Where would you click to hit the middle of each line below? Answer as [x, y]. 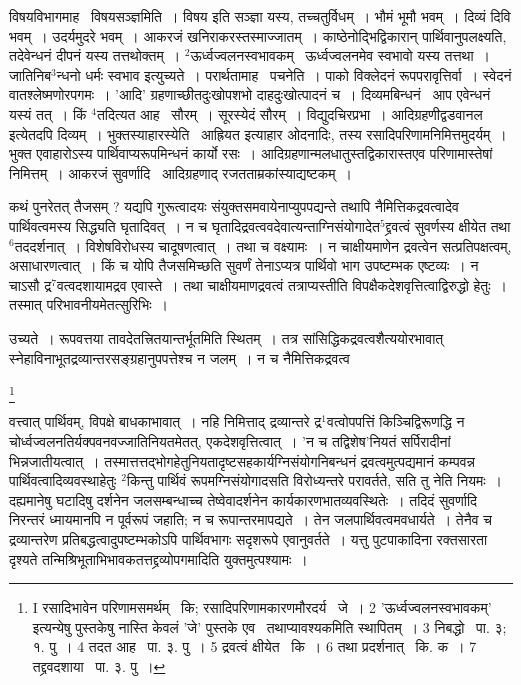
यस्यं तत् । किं [48, 113]
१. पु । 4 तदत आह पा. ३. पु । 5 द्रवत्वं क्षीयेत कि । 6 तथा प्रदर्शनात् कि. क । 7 [254, 646]
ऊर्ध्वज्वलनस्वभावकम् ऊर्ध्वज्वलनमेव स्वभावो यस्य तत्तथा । [340, 55]
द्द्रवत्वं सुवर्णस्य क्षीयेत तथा [448, 225]
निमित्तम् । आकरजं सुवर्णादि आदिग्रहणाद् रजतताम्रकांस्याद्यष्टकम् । [180, 172]
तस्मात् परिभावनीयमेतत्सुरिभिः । [88, 304]
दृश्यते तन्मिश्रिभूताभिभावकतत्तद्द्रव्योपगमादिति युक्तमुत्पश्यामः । [158, 558]
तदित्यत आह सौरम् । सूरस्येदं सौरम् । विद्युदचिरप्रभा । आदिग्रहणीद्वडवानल [289, 113]
